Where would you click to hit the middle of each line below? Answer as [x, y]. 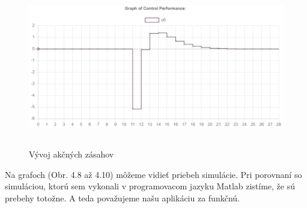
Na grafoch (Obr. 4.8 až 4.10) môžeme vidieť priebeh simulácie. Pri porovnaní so [153, 174]
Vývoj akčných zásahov [71, 154]
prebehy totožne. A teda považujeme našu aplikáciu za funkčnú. [122, 197]
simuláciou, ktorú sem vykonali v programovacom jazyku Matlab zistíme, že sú [150, 186]
